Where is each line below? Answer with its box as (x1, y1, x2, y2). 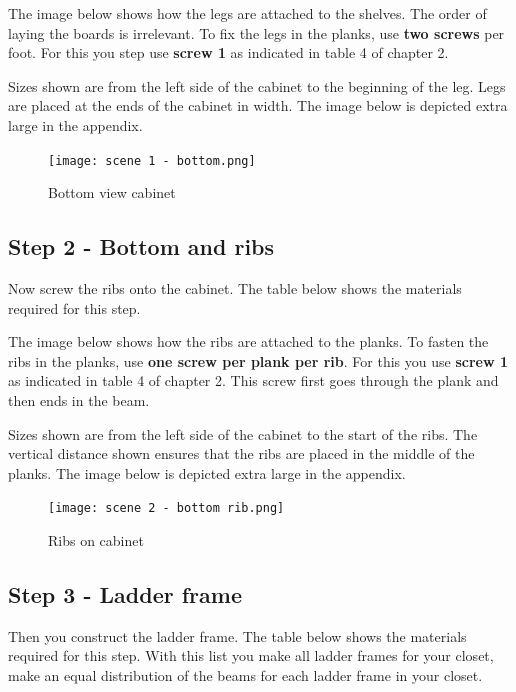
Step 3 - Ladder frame (8, 579, 242, 609)
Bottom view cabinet (48, 182, 176, 203)
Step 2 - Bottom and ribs (8, 231, 275, 262)
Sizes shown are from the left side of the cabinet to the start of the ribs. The (8, 423, 478, 444)
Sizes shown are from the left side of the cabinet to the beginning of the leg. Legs (8, 75, 506, 96)
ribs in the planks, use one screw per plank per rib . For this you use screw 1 (8, 350, 508, 371)
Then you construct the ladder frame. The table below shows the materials (8, 625, 467, 646)
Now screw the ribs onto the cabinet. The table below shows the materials (8, 278, 462, 299)
